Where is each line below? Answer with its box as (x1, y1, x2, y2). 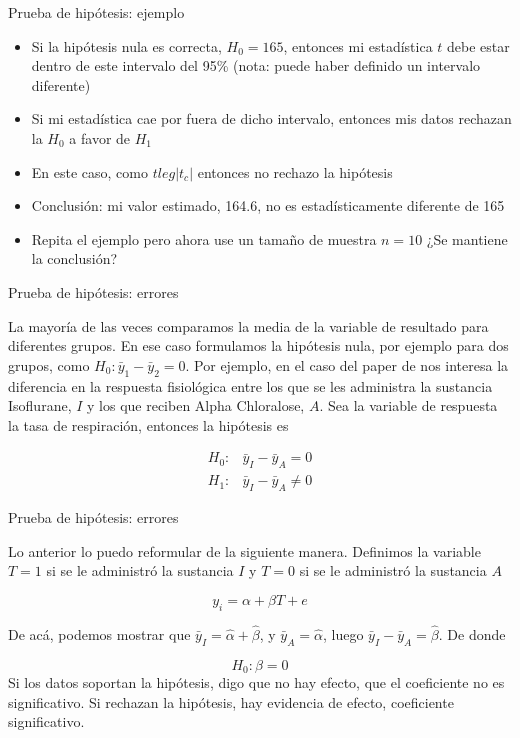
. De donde (438, 623, 506, 644)
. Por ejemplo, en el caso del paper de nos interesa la (185, 354, 509, 375)
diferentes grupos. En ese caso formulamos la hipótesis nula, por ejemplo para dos (8, 335, 509, 356)
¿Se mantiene (426, 228, 508, 249)
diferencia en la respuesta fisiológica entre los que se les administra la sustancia (8, 375, 493, 396)
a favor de (69, 127, 131, 148)
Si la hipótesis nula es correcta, (31, 35, 222, 56)
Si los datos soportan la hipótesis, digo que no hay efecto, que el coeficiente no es (8, 672, 505, 692)
